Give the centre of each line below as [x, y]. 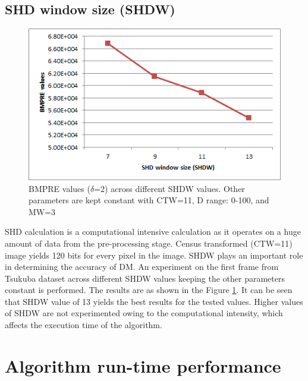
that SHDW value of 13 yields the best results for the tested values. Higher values [154, 301]
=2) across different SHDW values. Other [169, 188]
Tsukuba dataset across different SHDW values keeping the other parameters [145, 278]
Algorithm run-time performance [143, 365]
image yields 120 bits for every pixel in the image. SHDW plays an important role [154, 255]
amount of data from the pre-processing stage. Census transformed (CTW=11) [149, 243]
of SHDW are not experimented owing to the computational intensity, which [144, 313]
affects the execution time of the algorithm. [84, 325]
